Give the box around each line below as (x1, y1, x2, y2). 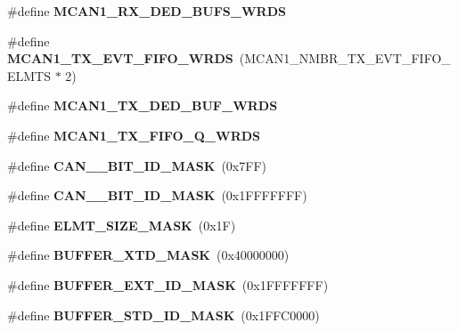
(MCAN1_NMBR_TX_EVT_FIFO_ (239, 49, 451, 68)
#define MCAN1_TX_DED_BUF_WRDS (7, 96, 278, 115)
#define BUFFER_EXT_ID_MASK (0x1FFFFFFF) (7, 275, 329, 294)
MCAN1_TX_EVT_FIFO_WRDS (7, 49, 233, 68)
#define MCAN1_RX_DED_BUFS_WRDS (7, 2, 286, 20)
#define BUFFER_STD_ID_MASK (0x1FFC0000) (7, 305, 320, 324)
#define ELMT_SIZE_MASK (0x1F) (7, 215, 236, 234)
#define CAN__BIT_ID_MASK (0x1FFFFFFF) (7, 186, 307, 205)
